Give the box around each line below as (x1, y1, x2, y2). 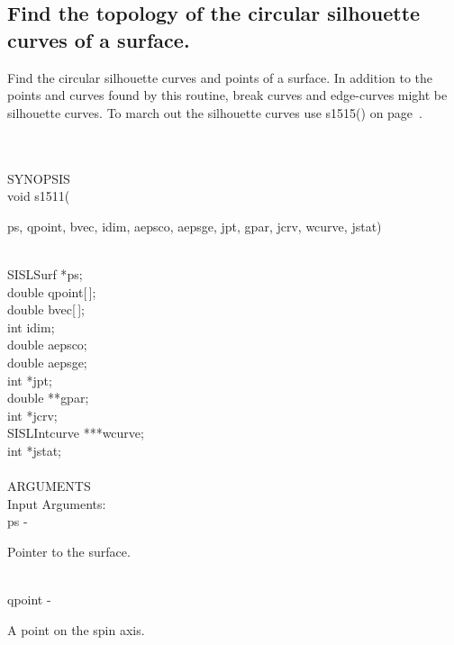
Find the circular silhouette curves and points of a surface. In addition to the (7, 68, 433, 86)
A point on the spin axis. (7, 620, 145, 639)
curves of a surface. (7, 25, 190, 53)
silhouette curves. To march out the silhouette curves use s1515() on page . (7, 103, 422, 122)
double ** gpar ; (7, 388, 89, 407)
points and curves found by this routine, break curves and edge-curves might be (7, 86, 448, 104)
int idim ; (7, 317, 55, 336)
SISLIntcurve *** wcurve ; (7, 423, 144, 442)
